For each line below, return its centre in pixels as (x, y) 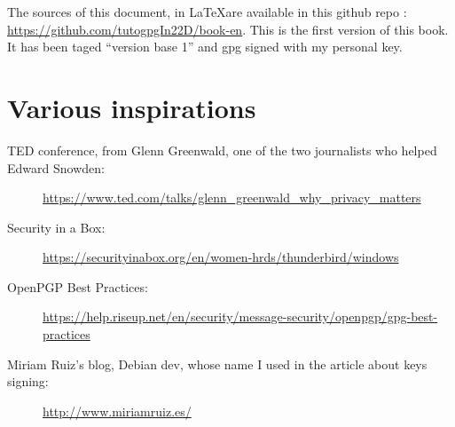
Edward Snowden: (56, 167)
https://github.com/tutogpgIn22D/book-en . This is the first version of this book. (228, 29)
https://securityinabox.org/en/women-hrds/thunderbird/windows (221, 257)
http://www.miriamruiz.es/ (117, 411)
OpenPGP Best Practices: (78, 286)
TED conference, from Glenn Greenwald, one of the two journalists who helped (222, 150)
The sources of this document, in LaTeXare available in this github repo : (207, 12)
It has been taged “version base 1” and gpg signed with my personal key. (205, 47)
